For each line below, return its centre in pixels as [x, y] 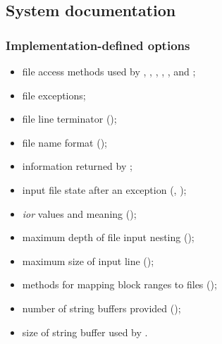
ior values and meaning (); [79, 213]
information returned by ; [77, 166]
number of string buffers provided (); [101, 308]
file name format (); [65, 142]
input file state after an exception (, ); [104, 189]
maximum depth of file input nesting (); [108, 237]
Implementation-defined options [98, 45]
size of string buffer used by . [85, 332]
